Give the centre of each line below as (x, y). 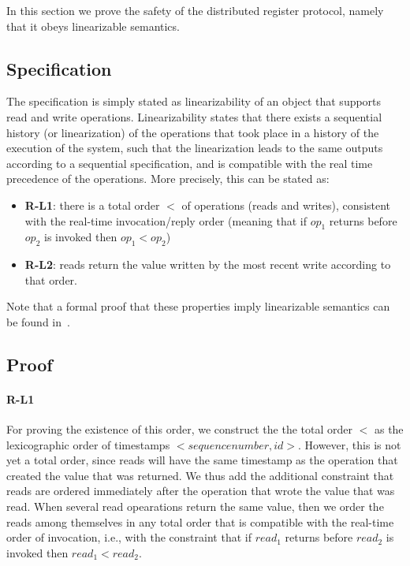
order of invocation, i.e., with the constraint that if (129, 537)
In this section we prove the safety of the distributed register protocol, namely (195, 10)
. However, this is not (350, 444)
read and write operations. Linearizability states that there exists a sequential (194, 116)
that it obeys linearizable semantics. (93, 26)
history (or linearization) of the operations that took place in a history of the (193, 132)
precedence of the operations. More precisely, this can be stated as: (168, 179)
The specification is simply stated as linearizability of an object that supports (194, 101)
